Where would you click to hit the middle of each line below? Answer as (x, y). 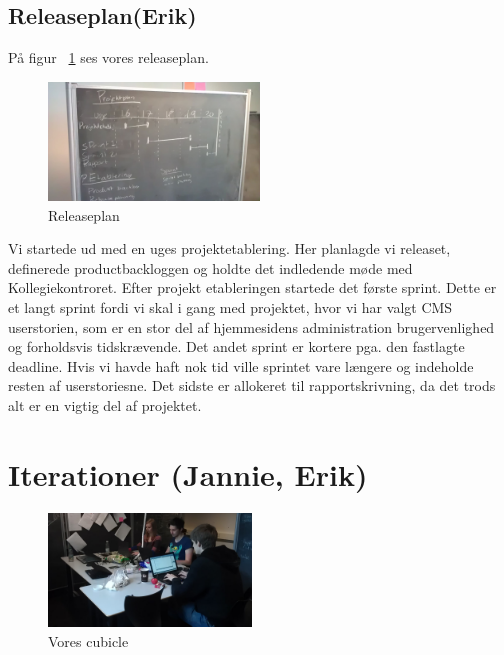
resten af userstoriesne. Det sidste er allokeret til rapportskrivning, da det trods (252, 385)
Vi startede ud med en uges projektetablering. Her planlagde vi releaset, (229, 248)
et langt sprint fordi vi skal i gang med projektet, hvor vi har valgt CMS (230, 307)
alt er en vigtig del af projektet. (105, 404)
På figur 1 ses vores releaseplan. (108, 57)
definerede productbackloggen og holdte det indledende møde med (210, 267)
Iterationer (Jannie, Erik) (188, 473)
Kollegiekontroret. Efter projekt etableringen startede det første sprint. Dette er (252, 287)
